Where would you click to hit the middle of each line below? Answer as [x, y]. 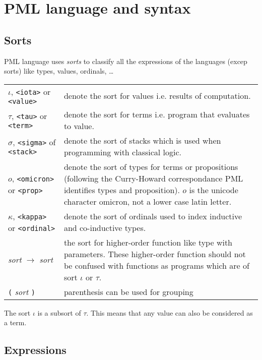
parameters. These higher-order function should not [155, 254]
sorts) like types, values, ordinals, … [59, 71]
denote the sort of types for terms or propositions [151, 166]
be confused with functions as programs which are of [156, 265]
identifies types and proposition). [122, 190]
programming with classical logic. [123, 152]
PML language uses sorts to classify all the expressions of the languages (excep [126, 61]
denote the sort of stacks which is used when [142, 140]
